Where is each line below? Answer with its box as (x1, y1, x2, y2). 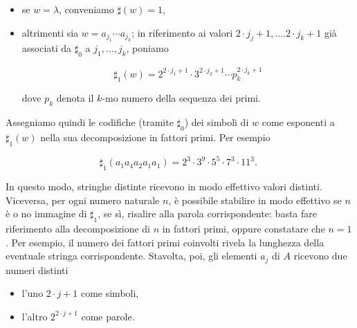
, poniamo (126, 41, 169, 55)
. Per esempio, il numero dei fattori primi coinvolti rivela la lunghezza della (6, 235, 324, 249)
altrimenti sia (21, 25, 79, 39)
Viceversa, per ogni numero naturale (6, 192, 160, 207)
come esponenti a (262, 115, 335, 129)
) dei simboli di (184, 115, 249, 129)
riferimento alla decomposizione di (6, 221, 150, 236)
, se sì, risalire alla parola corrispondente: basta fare (98, 206, 318, 221)
